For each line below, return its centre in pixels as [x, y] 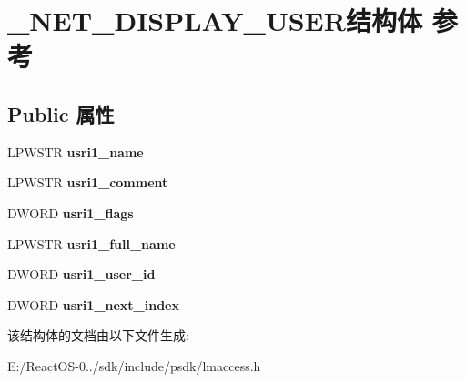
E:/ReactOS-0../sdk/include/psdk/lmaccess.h [134, 365]
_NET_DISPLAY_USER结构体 [215, 20]
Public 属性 [61, 113]
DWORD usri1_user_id [81, 274]
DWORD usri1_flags [71, 212]
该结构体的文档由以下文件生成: [98, 335]
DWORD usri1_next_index [93, 304]
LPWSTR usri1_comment [88, 182]
